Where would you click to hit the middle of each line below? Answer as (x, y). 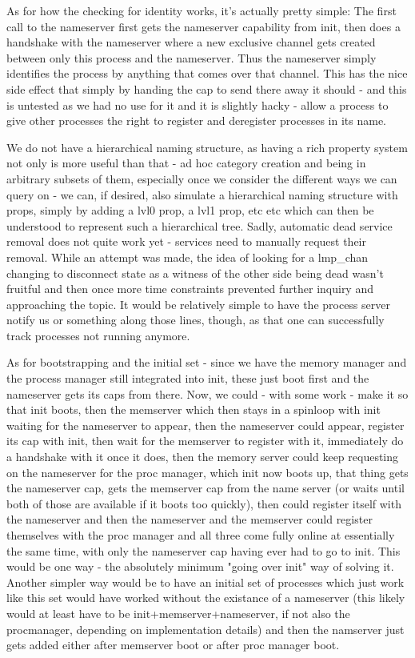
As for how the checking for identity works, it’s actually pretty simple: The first (202, 10)
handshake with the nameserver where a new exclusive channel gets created (191, 42)
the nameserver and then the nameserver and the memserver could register (190, 519)
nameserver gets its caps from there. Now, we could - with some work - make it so (207, 393)
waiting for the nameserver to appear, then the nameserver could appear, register (206, 425)
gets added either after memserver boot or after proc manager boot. (173, 645)
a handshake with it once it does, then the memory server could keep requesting (203, 457)
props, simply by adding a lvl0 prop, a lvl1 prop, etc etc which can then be (190, 210)
